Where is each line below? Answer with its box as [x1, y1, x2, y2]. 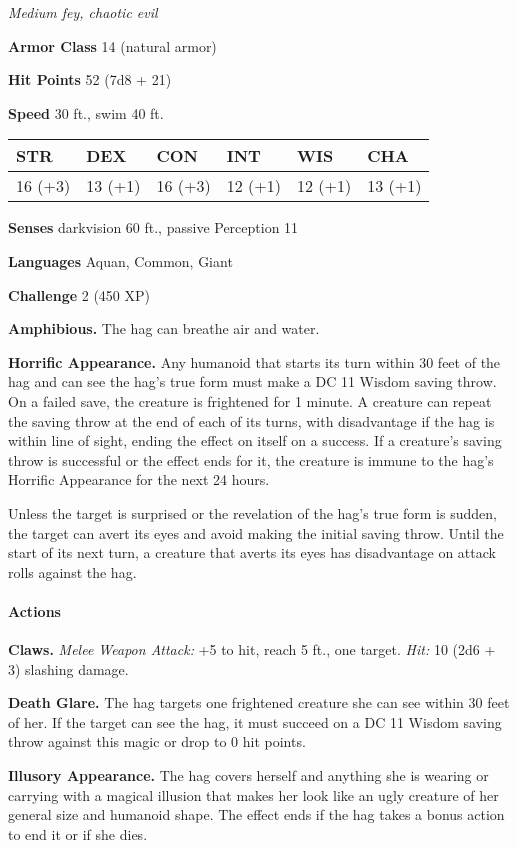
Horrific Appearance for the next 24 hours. [8, 469, 270, 490]
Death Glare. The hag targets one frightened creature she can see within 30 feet [8, 692, 510, 713]
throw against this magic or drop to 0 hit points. [8, 731, 306, 752]
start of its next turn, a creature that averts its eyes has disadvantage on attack [8, 542, 496, 563]
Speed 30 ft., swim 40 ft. [8, 102, 164, 123]
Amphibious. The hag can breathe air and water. [8, 318, 320, 339]
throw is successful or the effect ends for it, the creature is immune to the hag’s [8, 449, 494, 470]
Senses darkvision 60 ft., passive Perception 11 [8, 217, 299, 238]
